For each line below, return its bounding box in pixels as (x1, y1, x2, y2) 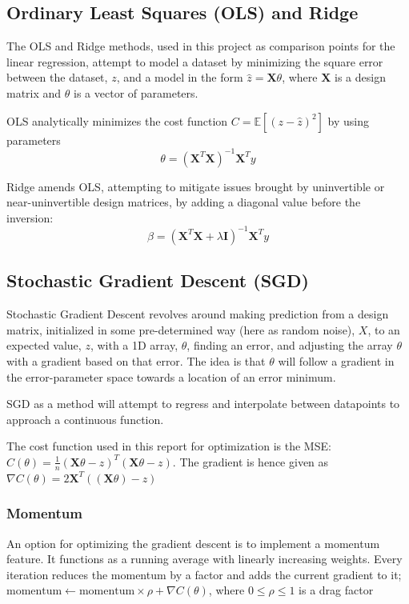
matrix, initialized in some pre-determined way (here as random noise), (6, 321, 355, 338)
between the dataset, (6, 69, 108, 86)
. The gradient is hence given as (172, 453, 329, 470)
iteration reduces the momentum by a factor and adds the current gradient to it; (6, 566, 402, 582)
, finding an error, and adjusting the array (186, 337, 393, 354)
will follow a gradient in (278, 352, 395, 369)
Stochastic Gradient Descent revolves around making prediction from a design (6, 306, 389, 322)
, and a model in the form (116, 69, 243, 86)
